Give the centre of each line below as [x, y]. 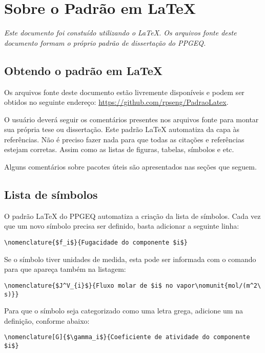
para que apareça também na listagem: [65, 269]
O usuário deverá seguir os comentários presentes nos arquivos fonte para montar [131, 119]
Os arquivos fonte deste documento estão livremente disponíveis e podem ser [124, 92]
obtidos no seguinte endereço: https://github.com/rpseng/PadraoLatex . [116, 102]
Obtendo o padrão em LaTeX [84, 70]
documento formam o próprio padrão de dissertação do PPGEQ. [105, 42]
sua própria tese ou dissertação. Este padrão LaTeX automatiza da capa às [122, 129]
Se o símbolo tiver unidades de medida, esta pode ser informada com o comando [130, 259]
